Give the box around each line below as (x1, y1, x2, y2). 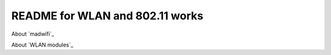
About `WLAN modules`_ (11, 41, 74, 48)
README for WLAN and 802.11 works (11, 9, 204, 22)
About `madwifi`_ (11, 30, 55, 37)
